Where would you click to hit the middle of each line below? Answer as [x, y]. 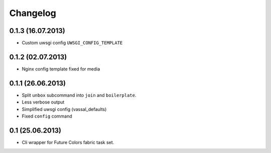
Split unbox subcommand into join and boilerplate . [79, 95]
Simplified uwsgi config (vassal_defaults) [64, 109]
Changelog [33, 13]
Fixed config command [47, 116]
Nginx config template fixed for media [61, 69]
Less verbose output [43, 102]
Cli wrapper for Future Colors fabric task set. [68, 142]
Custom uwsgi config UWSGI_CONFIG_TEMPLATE [72, 43]
